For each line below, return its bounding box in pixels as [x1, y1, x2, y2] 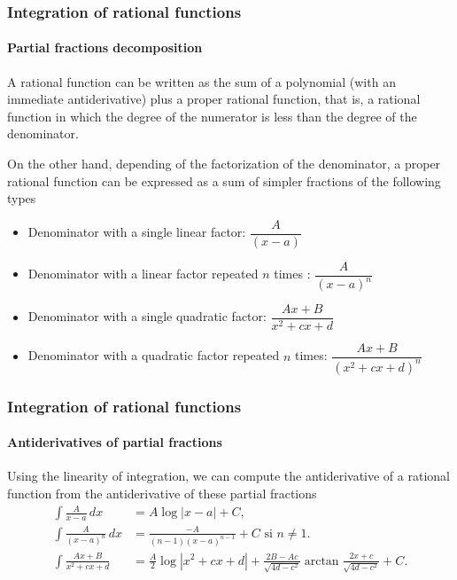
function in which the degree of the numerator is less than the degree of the [7, 106, 417, 125]
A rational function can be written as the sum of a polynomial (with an [7, 72, 396, 90]
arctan [304, 554, 339, 568]
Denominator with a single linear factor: [27, 223, 246, 241]
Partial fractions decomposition [7, 38, 203, 57]
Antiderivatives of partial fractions [7, 433, 222, 451]
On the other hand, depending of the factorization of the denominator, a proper [7, 154, 441, 173]
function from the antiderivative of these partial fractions [7, 483, 317, 502]
